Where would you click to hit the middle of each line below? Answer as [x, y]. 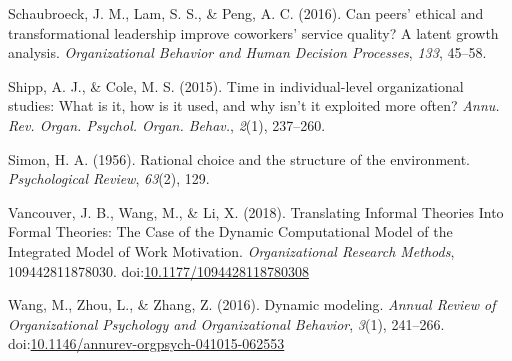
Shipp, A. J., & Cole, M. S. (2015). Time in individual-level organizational [236, 85]
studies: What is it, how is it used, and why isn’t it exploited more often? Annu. [254, 105]
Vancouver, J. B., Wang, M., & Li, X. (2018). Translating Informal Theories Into [256, 211]
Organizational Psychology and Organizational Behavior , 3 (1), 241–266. [226, 323]
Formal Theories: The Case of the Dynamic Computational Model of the [230, 231]
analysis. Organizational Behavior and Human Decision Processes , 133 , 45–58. [247, 52]
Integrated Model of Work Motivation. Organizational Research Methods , [231, 250]
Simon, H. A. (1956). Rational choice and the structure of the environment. [239, 158]
